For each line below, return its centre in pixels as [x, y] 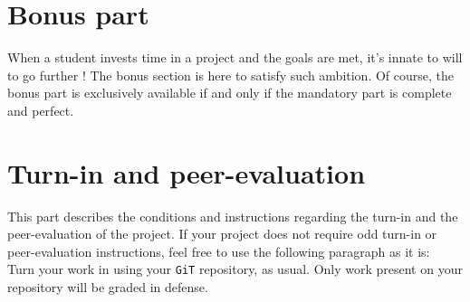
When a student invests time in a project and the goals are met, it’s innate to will [235, 57]
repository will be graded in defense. [108, 287]
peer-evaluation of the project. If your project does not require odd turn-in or [222, 234]
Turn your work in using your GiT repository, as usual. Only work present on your [235, 269]
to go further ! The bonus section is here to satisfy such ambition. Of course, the [231, 75]
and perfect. [41, 110]
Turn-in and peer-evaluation [187, 172]
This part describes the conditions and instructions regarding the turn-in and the [233, 216]
